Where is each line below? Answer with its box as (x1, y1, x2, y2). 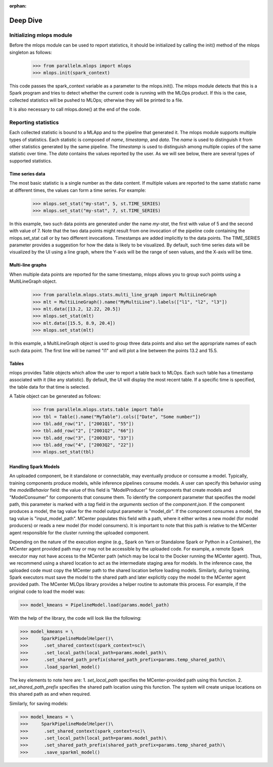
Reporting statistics (9, 119, 59, 126)
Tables (9, 360, 24, 366)
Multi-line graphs (9, 262, 47, 268)
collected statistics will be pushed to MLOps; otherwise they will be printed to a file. (9, 97, 184, 103)
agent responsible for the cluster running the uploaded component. (9, 529, 150, 536)
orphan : (9, 3, 27, 9)
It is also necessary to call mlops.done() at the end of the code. (9, 106, 141, 112)
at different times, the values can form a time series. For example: (9, 187, 146, 193)
